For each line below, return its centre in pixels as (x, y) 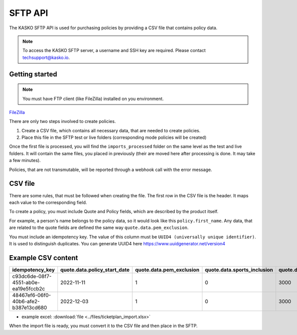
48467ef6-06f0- (32, 295)
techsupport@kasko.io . (46, 57)
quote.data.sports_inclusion (239, 270)
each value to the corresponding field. (48, 202)
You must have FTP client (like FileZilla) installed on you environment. (93, 99)
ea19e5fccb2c (29, 288)
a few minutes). (25, 161)
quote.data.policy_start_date (95, 270)
